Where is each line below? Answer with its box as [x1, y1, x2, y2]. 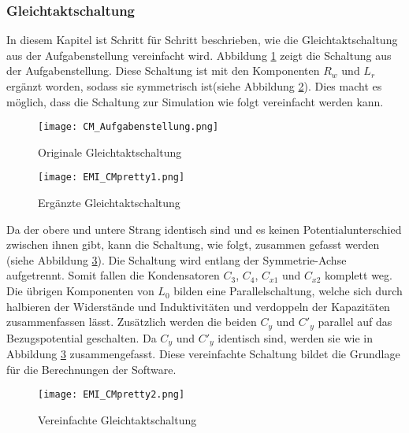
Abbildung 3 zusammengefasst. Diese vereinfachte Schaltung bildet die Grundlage [6, 346, 400, 362]
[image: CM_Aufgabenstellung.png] [38, 121, 219, 133]
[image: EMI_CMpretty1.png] [38, 172, 185, 183]
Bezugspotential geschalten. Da [6, 329, 157, 346]
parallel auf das [318, 313, 392, 330]
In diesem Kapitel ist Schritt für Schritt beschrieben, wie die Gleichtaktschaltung [6, 31, 398, 48]
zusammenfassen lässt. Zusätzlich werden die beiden [6, 313, 257, 330]
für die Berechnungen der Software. [6, 361, 177, 377]
